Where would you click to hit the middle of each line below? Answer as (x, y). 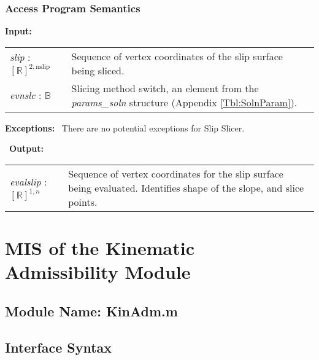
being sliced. (98, 70)
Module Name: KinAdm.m (91, 311)
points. (83, 202)
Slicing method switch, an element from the (165, 88)
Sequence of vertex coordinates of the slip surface (177, 56)
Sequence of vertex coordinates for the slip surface (176, 174)
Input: (18, 31)
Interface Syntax (59, 347)
